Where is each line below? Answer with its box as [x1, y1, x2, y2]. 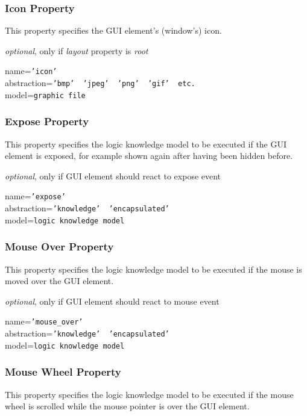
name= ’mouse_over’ [5, 315, 83, 328]
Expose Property [5, 114, 89, 129]
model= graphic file [5, 88, 86, 101]
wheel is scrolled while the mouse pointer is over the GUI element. [5, 400, 250, 412]
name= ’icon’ [5, 64, 57, 77]
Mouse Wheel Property [5, 364, 121, 379]
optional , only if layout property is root [5, 44, 148, 57]
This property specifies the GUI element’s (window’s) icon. [5, 24, 222, 37]
